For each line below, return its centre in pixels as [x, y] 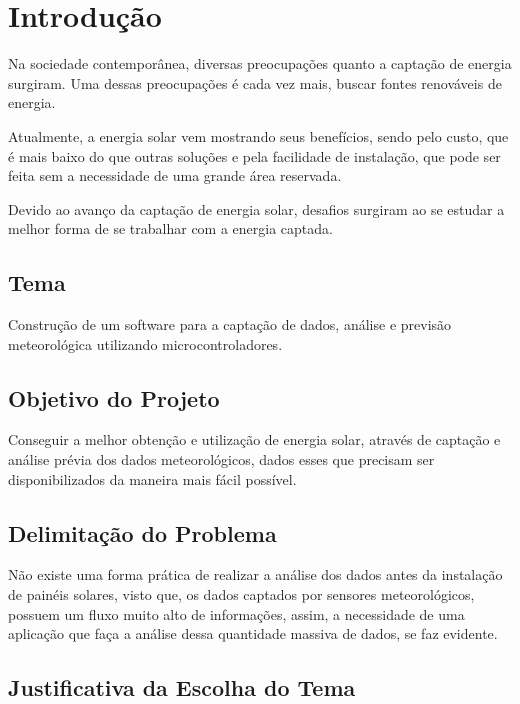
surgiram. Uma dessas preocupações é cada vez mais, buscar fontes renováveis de [255, 82]
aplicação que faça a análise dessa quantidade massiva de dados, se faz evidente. [253, 633]
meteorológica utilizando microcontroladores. [145, 343]
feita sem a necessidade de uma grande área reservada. [175, 175]
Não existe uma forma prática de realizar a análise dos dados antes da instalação [255, 574]
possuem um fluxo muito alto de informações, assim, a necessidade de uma [236, 613]
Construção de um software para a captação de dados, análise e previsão [230, 324]
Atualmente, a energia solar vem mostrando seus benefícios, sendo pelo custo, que [258, 135]
